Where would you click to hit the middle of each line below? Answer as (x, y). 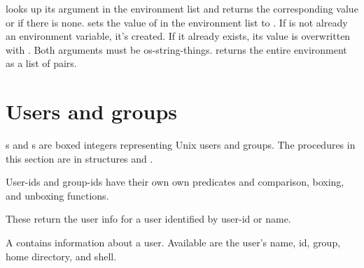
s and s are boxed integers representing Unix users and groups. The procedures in (181, 145)
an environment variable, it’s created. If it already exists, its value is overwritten (178, 36)
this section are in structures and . (79, 158)
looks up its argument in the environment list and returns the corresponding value (182, 8)
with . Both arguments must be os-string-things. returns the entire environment (176, 49)
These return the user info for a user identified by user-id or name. (148, 219)
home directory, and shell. (61, 256)
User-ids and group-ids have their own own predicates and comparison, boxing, (175, 182)
